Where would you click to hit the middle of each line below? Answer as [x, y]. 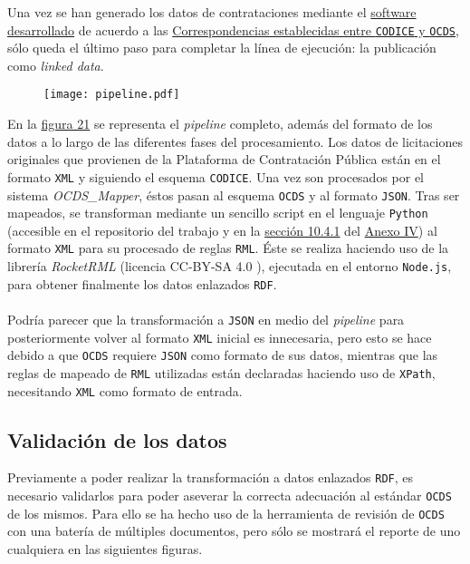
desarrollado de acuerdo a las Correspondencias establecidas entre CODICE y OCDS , [233, 29]
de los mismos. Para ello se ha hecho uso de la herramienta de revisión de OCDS [226, 513]
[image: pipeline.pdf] [112, 95]
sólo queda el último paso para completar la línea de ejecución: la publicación [222, 48]
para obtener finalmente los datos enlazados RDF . [142, 283]
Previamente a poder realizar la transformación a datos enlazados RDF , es [211, 477]
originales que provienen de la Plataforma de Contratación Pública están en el [224, 159]
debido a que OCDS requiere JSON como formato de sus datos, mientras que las [223, 355]
